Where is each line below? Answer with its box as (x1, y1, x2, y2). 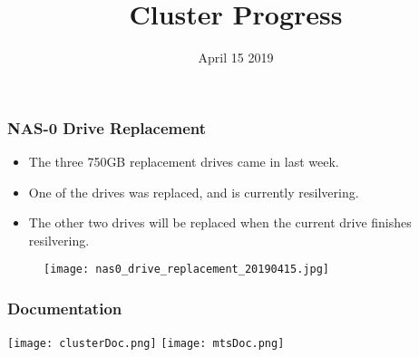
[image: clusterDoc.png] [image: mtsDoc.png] (7, 337, 285, 351)
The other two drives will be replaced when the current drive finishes (28, 213, 412, 232)
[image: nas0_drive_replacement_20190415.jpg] (44, 263, 329, 276)
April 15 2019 (198, 48, 274, 67)
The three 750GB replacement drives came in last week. (28, 152, 339, 171)
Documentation (7, 296, 122, 319)
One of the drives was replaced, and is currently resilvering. (28, 182, 359, 201)
